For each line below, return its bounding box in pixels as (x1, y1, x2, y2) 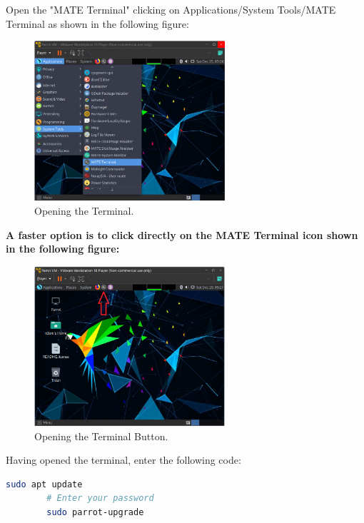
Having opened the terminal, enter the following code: (6, 452, 241, 467)
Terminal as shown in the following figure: (6, 16, 189, 31)
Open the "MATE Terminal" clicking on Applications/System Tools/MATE (6, 2, 336, 16)
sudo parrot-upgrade (46, 507, 144, 518)
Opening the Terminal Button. (34, 428, 168, 443)
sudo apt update (6, 479, 83, 489)
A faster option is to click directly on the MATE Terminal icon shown (6, 227, 358, 242)
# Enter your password (46, 493, 154, 504)
